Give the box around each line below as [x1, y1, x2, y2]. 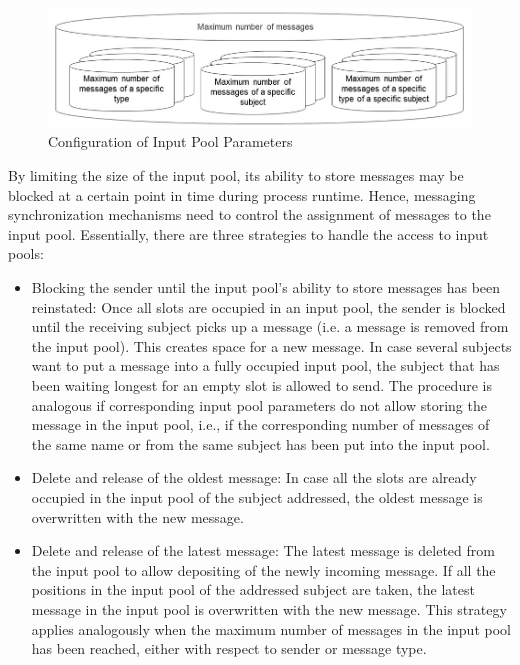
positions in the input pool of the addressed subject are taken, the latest [31, 579, 475, 600]
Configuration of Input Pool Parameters [48, 131, 293, 152]
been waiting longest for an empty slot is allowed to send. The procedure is [31, 375, 492, 396]
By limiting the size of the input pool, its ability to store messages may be [8, 165, 464, 186]
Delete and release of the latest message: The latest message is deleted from [31, 540, 495, 561]
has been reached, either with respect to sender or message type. [31, 638, 427, 659]
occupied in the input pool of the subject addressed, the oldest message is [31, 486, 483, 507]
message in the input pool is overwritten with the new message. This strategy [31, 598, 507, 619]
